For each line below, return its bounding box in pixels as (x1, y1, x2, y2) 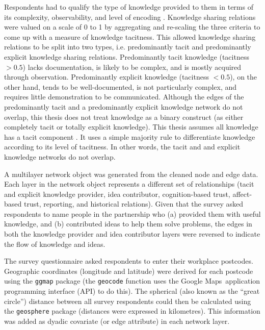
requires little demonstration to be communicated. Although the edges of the (4, 91, 244, 102)
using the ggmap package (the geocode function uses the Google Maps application (4, 275, 260, 286)
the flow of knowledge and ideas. (4, 238, 105, 249)
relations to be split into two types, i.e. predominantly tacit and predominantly (4, 41, 251, 52)
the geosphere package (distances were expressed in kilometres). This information (4, 306, 260, 316)
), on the (230, 71, 257, 82)
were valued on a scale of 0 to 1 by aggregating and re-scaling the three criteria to (4, 21, 260, 32)
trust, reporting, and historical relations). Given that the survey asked (23, 198, 244, 209)
